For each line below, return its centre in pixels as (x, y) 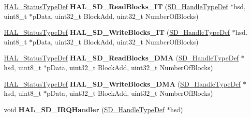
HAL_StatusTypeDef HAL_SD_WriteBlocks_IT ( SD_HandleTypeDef (117, 32)
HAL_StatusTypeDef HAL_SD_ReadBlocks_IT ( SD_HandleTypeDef (116, 6)
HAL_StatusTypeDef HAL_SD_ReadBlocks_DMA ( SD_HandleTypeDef (121, 58)
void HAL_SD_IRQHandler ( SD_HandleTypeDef (84, 109)
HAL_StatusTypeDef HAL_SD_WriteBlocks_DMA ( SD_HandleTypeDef (122, 83)
